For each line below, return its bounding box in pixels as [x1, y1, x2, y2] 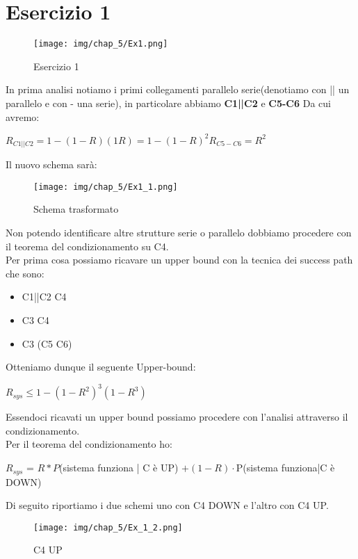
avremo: [6, 109, 40, 124]
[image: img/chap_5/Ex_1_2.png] [33, 522, 183, 533]
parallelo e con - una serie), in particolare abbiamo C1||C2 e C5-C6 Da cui [6, 95, 331, 110]
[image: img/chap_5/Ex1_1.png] [33, 181, 178, 192]
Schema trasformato [33, 202, 119, 216]
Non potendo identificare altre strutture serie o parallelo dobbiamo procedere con [6, 225, 352, 240]
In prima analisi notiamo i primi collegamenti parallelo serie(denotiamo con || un [6, 82, 350, 97]
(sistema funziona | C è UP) [58, 460, 179, 475]
